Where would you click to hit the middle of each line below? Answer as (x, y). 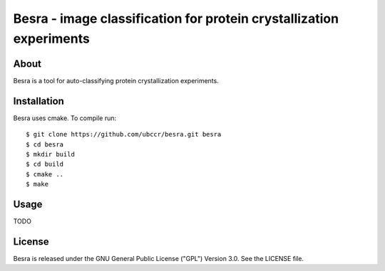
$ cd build (45, 164)
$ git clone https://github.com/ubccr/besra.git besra (124, 134)
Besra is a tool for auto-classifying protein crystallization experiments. (116, 80)
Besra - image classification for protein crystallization (176, 18)
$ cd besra (45, 144)
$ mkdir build (50, 154)
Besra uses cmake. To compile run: (65, 118)
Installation (38, 101)
